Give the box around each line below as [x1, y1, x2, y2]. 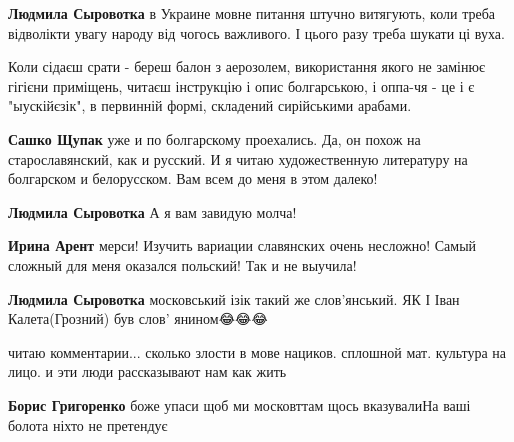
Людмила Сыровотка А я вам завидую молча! [8, 201, 297, 222]
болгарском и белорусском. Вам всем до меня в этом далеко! [8, 168, 378, 189]
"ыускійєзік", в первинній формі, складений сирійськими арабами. [8, 95, 412, 116]
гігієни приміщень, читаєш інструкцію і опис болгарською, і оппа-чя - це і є [8, 75, 475, 96]
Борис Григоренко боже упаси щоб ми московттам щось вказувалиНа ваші [8, 394, 471, 415]
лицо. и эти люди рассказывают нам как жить [8, 361, 287, 382]
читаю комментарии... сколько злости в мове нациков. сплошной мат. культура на [8, 341, 507, 362]
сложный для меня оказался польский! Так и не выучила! [8, 254, 357, 275]
